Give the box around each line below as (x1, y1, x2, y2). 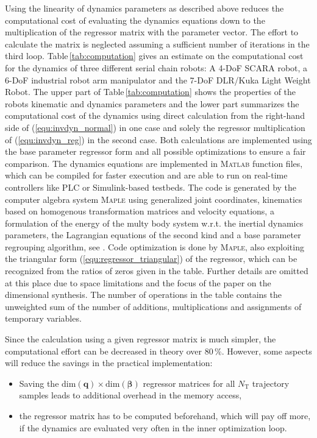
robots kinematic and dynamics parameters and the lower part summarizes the (5, 97, 299, 110)
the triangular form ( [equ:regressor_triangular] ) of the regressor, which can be (5, 252, 297, 265)
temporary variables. (5, 312, 82, 325)
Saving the (19, 376, 59, 389)
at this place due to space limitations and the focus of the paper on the (5, 276, 271, 289)
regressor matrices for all (143, 376, 235, 389)
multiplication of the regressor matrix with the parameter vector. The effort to (5, 26, 299, 38)
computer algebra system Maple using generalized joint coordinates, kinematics (5, 193, 302, 205)
